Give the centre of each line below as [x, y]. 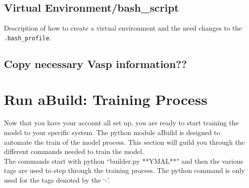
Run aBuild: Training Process [106, 99]
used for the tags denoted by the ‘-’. [57, 179]
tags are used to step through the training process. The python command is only [124, 170]
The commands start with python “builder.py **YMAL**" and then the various [124, 161]
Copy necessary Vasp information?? [96, 63]
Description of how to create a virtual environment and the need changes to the [123, 28]
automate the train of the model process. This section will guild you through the [124, 142]
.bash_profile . [28, 37]
